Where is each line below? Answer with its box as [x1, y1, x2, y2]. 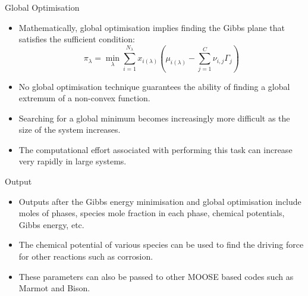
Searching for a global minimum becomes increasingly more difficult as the [18, 111, 290, 124]
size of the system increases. [18, 123, 121, 136]
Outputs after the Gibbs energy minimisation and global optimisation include [18, 195, 301, 207]
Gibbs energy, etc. [18, 218, 84, 230]
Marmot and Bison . [18, 282, 90, 294]
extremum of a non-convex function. [18, 92, 150, 104]
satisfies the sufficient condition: [18, 33, 135, 45]
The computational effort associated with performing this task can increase [18, 143, 293, 155]
